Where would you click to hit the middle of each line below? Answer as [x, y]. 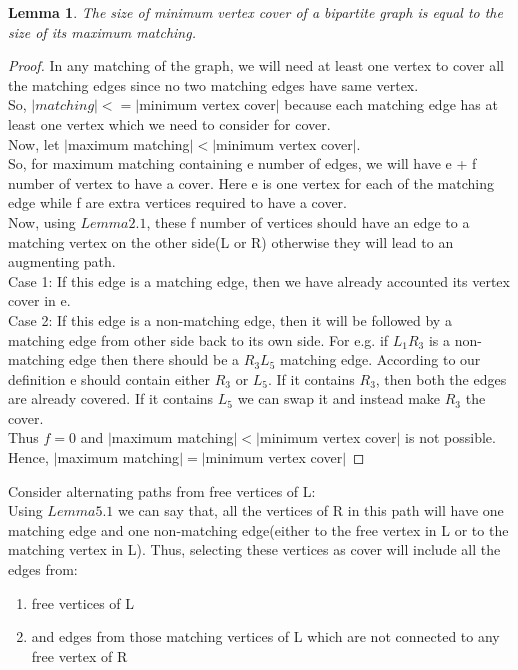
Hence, [28, 457]
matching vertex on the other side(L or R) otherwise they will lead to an [231, 241]
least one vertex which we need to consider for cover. [169, 123]
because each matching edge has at [391, 104]
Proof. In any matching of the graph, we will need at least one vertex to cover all [256, 65]
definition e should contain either [109, 378]
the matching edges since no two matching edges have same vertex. [213, 84]
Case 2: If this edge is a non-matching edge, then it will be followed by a [230, 319]
